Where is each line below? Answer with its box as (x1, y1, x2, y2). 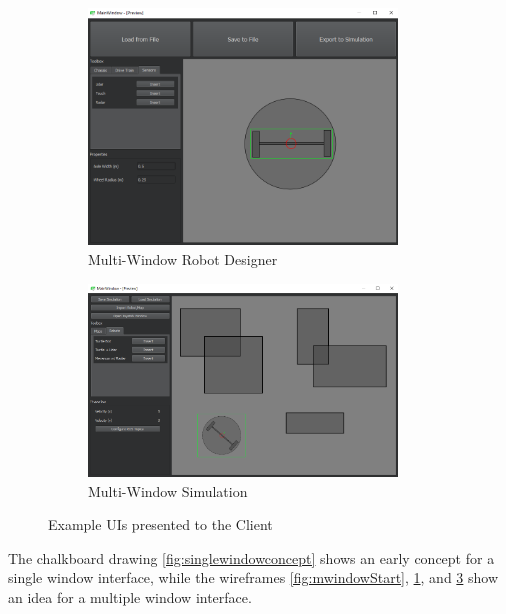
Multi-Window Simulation (88, 480, 248, 501)
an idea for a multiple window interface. (8, 586, 252, 607)
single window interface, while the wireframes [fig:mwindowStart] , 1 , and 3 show (8, 567, 499, 588)
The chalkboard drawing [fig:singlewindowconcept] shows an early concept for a (8, 547, 495, 568)
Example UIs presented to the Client (48, 514, 273, 535)
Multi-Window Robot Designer (88, 249, 278, 270)
